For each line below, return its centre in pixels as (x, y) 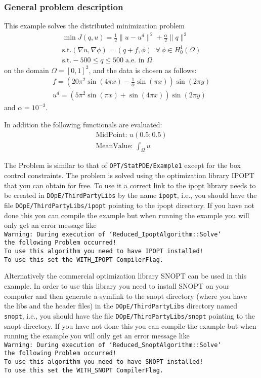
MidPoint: (112, 135)
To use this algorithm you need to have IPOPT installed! (104, 251)
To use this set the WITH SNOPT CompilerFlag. (84, 370)
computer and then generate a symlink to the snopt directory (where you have (126, 296)
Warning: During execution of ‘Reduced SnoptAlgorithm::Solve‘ (113, 345)
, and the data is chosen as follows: (143, 70)
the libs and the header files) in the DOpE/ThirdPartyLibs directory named (121, 306)
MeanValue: (114, 146)
